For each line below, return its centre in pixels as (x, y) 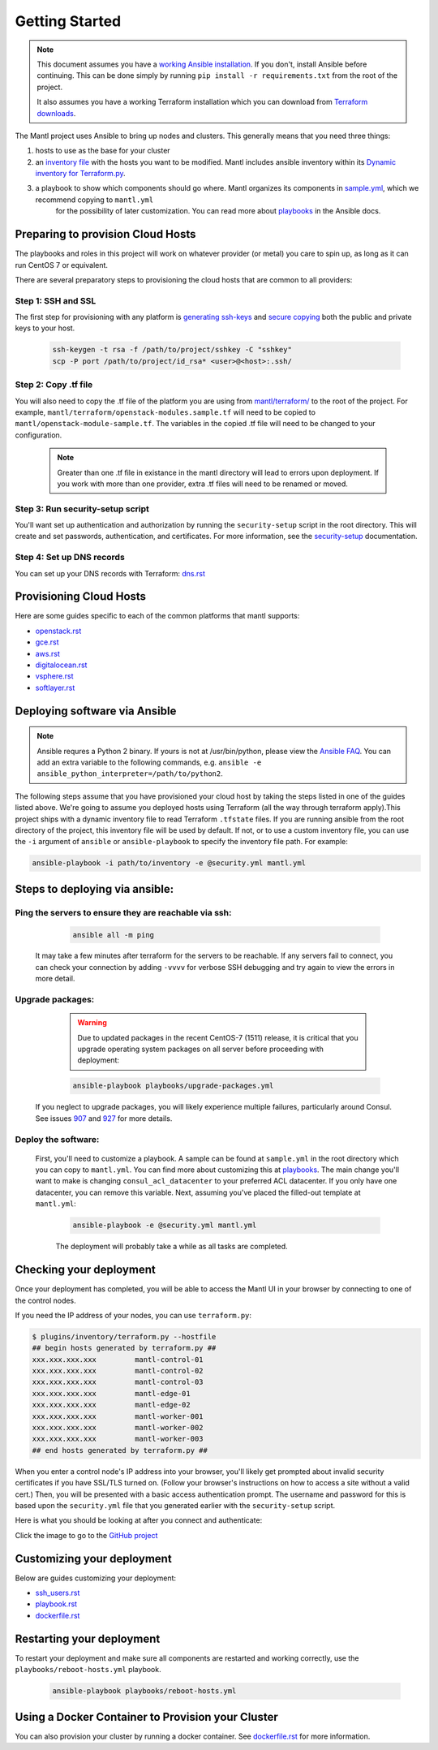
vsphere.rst (54, 676)
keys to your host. (45, 328)
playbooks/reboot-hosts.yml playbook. (88, 1670)
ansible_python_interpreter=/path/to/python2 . (130, 774)
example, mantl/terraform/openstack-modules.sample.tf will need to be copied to (165, 412)
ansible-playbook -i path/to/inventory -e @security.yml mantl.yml (169, 863)
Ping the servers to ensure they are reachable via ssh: (123, 912)
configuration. (39, 435)
